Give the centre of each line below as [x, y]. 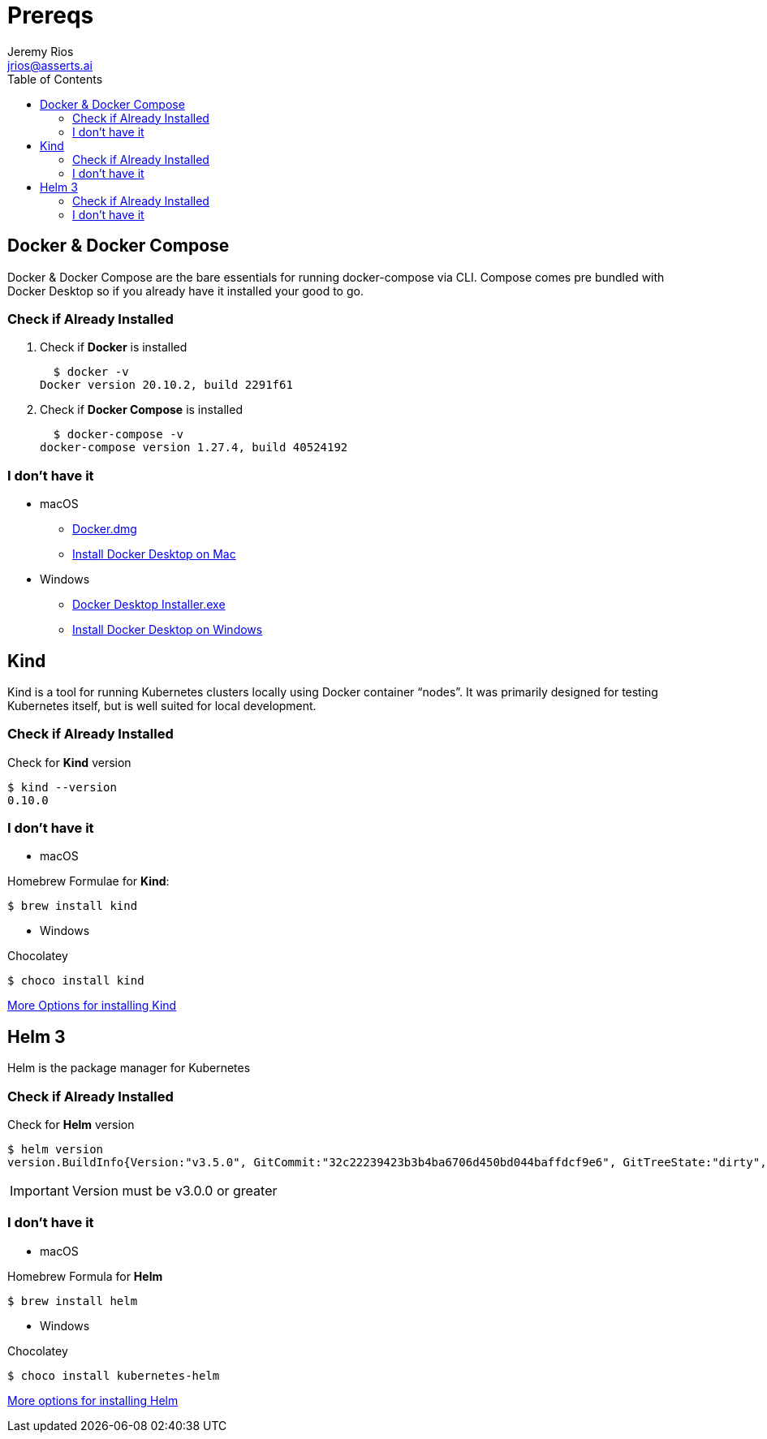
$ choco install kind [76, 981]
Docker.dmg [105, 529]
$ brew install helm [73, 1301]
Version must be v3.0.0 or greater [175, 1191]
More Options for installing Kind [92, 1006]
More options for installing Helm [93, 1400]
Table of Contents [55, 79]
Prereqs [51, 15]
